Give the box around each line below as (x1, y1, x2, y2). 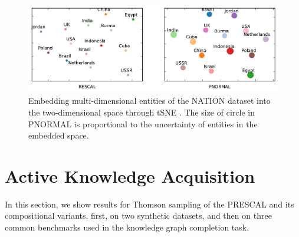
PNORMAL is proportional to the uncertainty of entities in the (28, 117, 258, 130)
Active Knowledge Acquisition (5, 163, 255, 187)
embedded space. (28, 129, 89, 141)
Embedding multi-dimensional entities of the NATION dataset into (28, 94, 271, 107)
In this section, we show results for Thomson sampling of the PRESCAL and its (5, 197, 294, 210)
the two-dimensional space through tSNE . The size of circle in (28, 106, 255, 118)
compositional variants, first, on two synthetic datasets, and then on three (5, 209, 272, 222)
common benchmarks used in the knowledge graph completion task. (5, 221, 249, 233)
